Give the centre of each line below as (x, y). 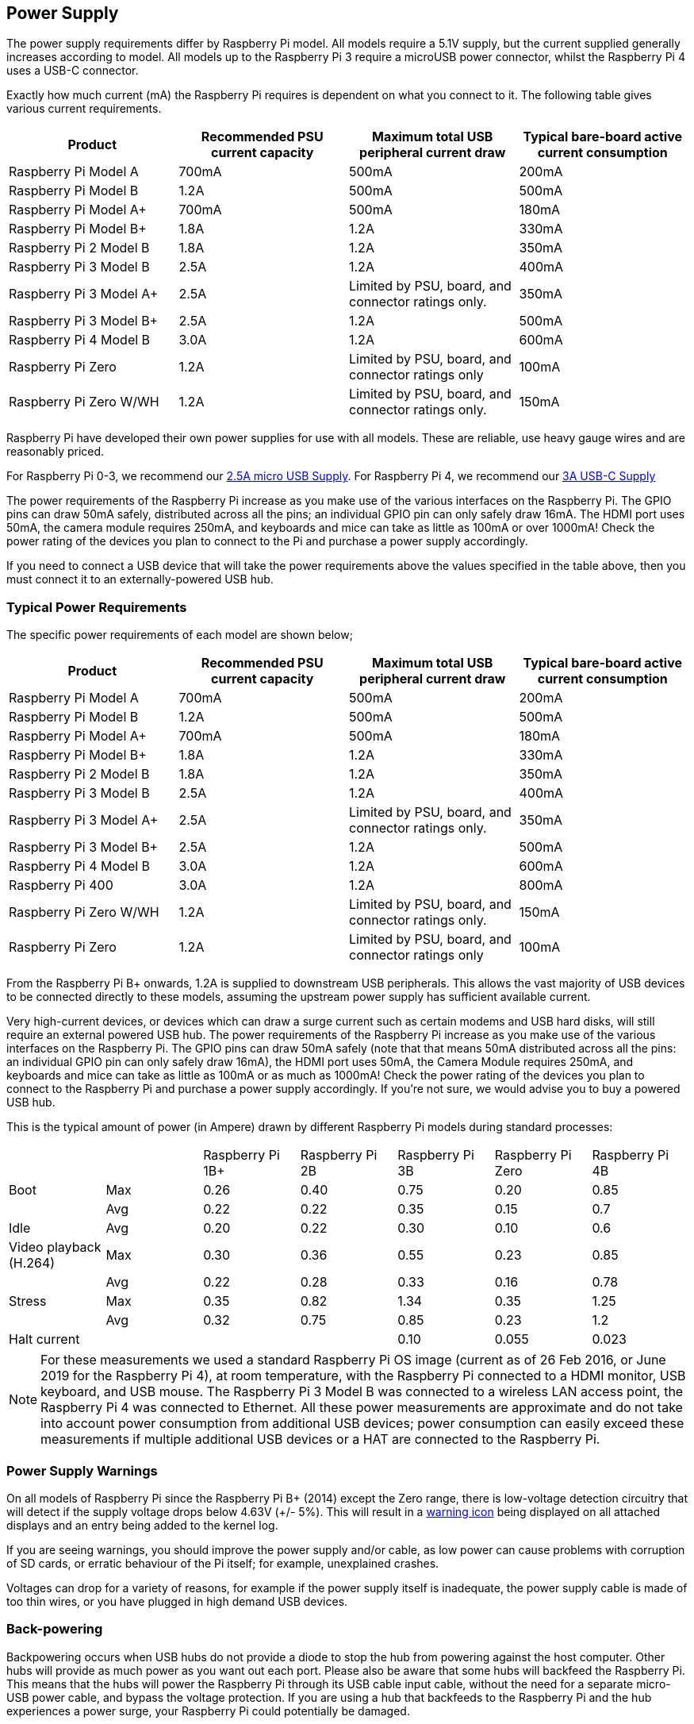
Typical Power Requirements (97, 607)
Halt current (44, 1339)
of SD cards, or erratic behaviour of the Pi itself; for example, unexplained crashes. (223, 1563)
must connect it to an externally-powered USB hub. (140, 579)
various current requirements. (84, 109)
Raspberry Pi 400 (61, 885)
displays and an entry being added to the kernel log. (142, 1525)
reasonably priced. (56, 452)
